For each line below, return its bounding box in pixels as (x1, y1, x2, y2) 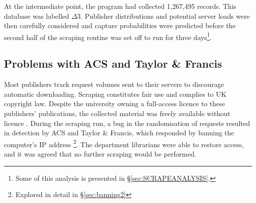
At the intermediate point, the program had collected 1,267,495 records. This (4, 1, 237, 11)
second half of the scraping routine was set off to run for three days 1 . (4, 30, 212, 42)
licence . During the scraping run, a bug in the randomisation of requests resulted (4, 118, 250, 128)
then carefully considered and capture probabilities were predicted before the (4, 20, 236, 31)
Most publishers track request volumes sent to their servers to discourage (4, 79, 224, 89)
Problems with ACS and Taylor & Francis (4, 56, 222, 71)
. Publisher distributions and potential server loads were (80, 10, 250, 21)
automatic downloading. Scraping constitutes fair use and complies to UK (4, 88, 226, 99)
